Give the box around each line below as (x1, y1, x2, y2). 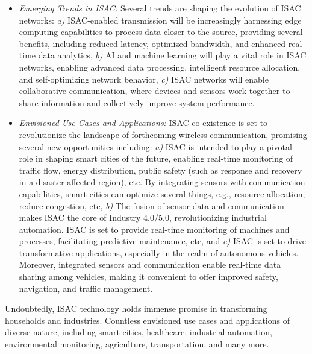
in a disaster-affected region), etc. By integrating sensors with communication (19, 175, 305, 188)
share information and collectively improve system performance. (19, 96, 255, 109)
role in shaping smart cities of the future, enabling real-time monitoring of (19, 152, 293, 165)
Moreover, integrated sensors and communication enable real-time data (19, 258, 281, 271)
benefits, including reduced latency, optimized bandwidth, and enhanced (19, 37, 286, 49)
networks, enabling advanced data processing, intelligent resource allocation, (19, 60, 301, 73)
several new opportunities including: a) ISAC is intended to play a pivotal (19, 140, 292, 153)
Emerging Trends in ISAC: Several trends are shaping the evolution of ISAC (19, 2, 301, 14)
